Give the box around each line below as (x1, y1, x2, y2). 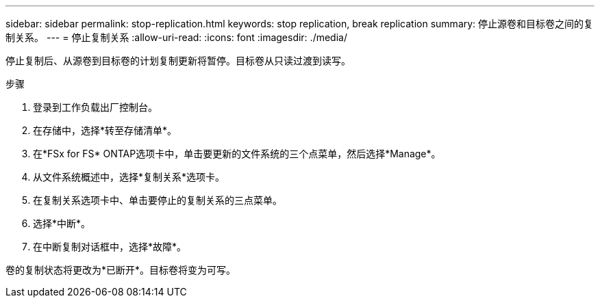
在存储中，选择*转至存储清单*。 (33, 124, 177, 136)
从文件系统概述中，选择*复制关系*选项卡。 (33, 171, 225, 183)
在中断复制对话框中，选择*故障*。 (33, 241, 187, 252)
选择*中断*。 (33, 218, 91, 229)
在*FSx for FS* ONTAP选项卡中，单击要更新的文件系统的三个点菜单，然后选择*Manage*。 (33, 148, 441, 159)
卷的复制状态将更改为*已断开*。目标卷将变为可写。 (5, 264, 236, 276)
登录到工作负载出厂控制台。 (33, 101, 158, 113)
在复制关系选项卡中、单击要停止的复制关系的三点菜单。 (33, 194, 282, 206)
